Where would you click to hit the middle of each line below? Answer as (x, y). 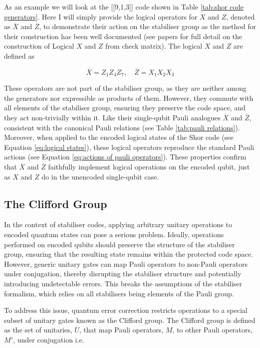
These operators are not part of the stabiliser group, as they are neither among (125, 88)
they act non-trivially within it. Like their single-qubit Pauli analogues (112, 118)
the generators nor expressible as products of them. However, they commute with (129, 98)
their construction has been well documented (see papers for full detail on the (123, 36)
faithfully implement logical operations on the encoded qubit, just (149, 166)
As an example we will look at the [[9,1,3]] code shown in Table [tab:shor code (124, 7)
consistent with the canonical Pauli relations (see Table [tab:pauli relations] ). (122, 127)
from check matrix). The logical (154, 46)
